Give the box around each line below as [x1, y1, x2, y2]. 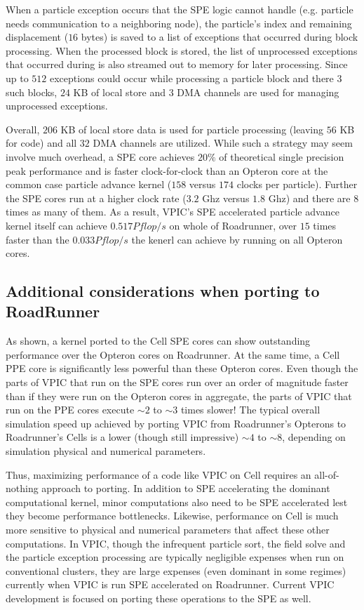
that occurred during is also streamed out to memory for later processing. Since [6, 57, 348, 72]
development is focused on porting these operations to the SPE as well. [6, 590, 311, 605]
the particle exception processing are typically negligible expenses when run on [6, 550, 344, 564]
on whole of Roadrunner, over [169, 218, 297, 232]
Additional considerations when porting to [6, 280, 320, 302]
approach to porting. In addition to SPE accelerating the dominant [41, 481, 330, 496]
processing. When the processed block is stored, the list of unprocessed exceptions [6, 43, 358, 58]
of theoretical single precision [219, 149, 344, 164]
